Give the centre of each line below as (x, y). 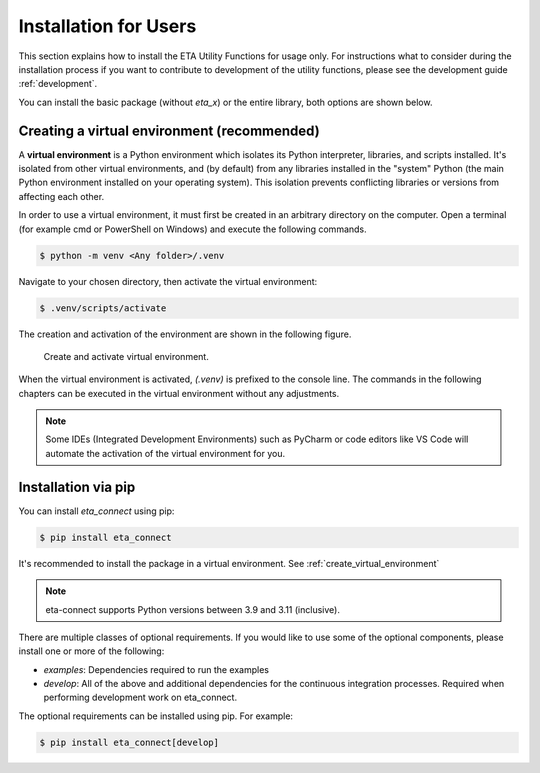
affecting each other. (61, 196)
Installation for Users (107, 26)
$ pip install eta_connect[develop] (129, 742)
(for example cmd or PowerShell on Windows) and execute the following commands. (192, 229)
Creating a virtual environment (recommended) (169, 130)
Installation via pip (77, 486)
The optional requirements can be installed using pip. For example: (156, 716)
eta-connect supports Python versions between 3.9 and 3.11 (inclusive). (192, 609)
